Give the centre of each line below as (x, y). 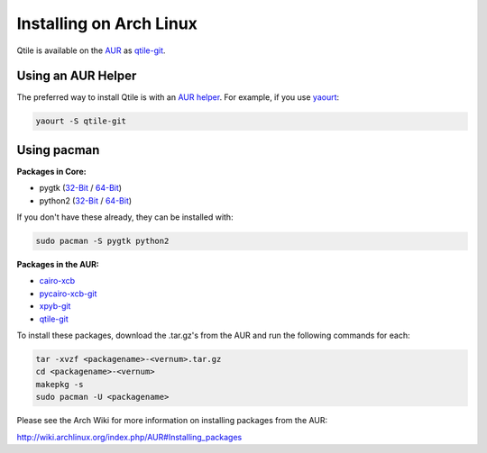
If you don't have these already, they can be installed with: (125, 217)
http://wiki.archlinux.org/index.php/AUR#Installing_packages (129, 437)
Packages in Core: (51, 171)
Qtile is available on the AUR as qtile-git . (91, 50)
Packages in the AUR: (58, 265)
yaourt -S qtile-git (81, 121)
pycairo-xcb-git (68, 294)
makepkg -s (60, 384)
